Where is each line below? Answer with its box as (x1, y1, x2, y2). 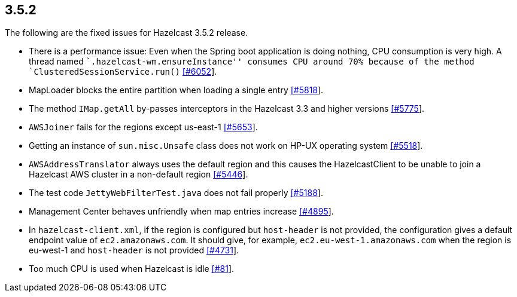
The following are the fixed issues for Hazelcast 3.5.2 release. (5, 27, 248, 38)
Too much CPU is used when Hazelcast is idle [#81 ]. (29, 264, 235, 274)
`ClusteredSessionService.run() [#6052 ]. (29, 66, 217, 77)
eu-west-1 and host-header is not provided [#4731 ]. (29, 245, 239, 256)
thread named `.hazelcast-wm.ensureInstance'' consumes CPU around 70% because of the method (29, 56, 475, 67)
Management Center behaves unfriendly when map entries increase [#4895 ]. (29, 206, 334, 217)
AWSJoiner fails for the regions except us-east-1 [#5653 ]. (29, 122, 258, 133)
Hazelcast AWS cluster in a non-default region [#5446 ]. (29, 169, 248, 180)
